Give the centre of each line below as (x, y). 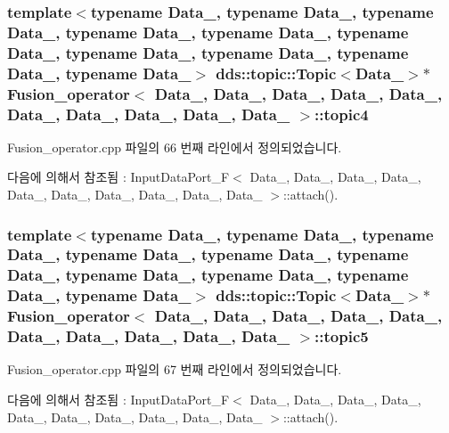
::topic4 (342, 114)
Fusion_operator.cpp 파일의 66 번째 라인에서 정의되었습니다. (175, 147)
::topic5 (342, 336)
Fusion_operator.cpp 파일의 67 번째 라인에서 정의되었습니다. (175, 369)
